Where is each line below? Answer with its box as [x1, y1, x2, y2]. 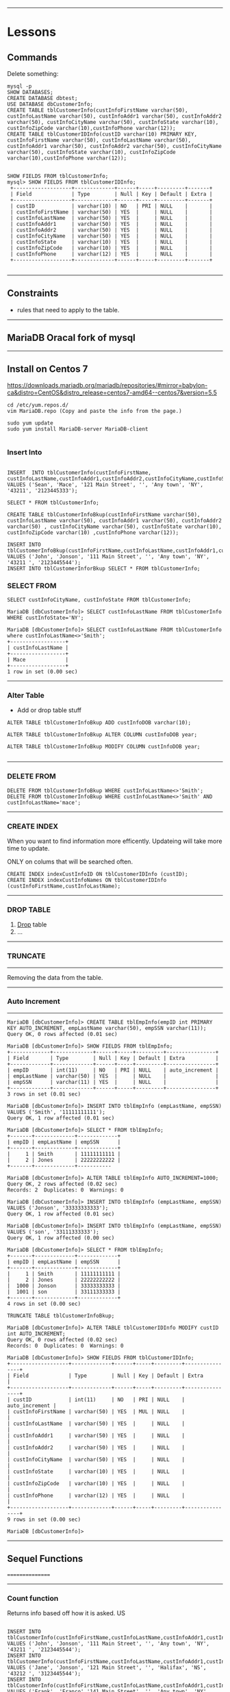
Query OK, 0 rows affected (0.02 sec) [7, 1336, 118, 1343]
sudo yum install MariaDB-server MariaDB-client [7, 426, 149, 433]
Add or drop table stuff [16, 706, 82, 714]
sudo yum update [7, 420, 53, 427]
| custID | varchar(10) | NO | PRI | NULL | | [10, 203, 213, 210]
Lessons [7, 25, 57, 40]
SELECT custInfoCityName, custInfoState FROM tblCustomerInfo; [7, 596, 192, 603]
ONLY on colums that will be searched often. [7, 857, 133, 866]
